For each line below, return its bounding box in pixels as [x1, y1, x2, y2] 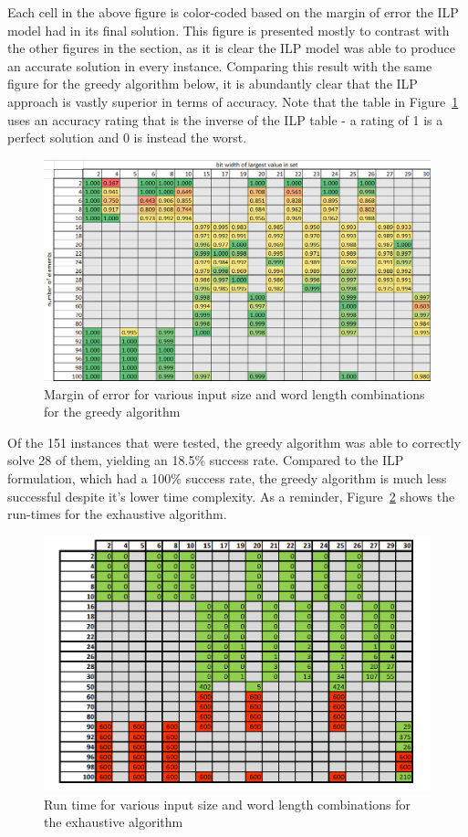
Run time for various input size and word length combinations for [44, 794, 411, 813]
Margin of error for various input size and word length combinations [44, 384, 425, 403]
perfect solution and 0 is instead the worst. [7, 128, 247, 147]
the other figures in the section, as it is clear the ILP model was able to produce [7, 38, 455, 58]
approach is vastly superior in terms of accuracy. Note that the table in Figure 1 [7, 91, 459, 111]
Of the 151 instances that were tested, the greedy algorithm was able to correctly [7, 432, 462, 451]
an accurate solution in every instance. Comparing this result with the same [7, 56, 432, 75]
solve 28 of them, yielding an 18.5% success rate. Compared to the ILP [7, 450, 404, 470]
